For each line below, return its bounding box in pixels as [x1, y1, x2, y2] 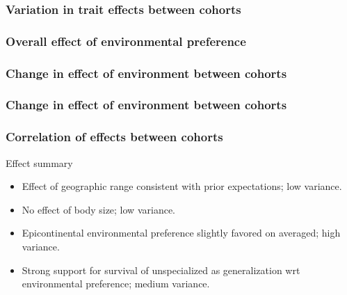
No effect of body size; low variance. [22, 202, 175, 216]
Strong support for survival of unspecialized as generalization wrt [22, 262, 300, 277]
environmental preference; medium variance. [22, 276, 210, 291]
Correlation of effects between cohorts [6, 128, 223, 145]
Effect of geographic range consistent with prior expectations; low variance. [22, 179, 342, 193]
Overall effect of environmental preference [6, 32, 246, 49]
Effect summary [6, 155, 73, 170]
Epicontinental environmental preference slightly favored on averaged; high [22, 225, 341, 240]
